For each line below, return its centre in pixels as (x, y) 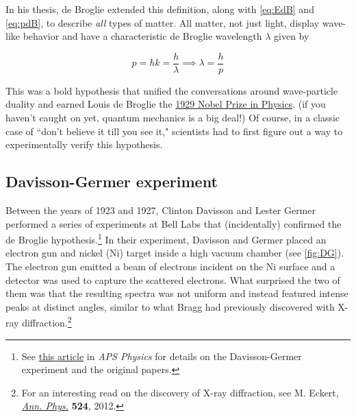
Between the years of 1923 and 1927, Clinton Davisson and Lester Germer (161, 210)
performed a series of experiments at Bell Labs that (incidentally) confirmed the (174, 223)
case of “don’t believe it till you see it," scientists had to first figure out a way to (174, 131)
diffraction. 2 (47, 322)
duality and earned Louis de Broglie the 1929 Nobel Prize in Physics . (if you (166, 104)
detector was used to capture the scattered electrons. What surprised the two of (173, 279)
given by (292, 36)
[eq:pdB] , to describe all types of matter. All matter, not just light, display (163, 22)
